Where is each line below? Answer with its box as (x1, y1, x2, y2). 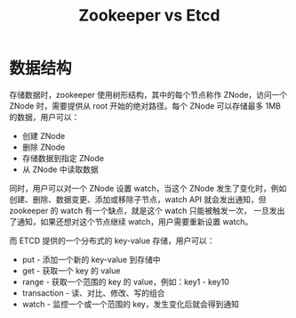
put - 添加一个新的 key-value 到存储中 (21, 254, 161, 265)
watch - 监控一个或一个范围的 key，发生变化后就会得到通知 (21, 298, 240, 309)
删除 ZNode (21, 142, 66, 152)
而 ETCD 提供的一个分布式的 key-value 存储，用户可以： (9, 235, 215, 246)
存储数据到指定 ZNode (21, 152, 105, 163)
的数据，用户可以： (9, 111, 80, 122)
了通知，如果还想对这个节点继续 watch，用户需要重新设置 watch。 (9, 216, 253, 227)
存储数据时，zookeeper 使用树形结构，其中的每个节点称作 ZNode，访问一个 (9, 89, 288, 100)
